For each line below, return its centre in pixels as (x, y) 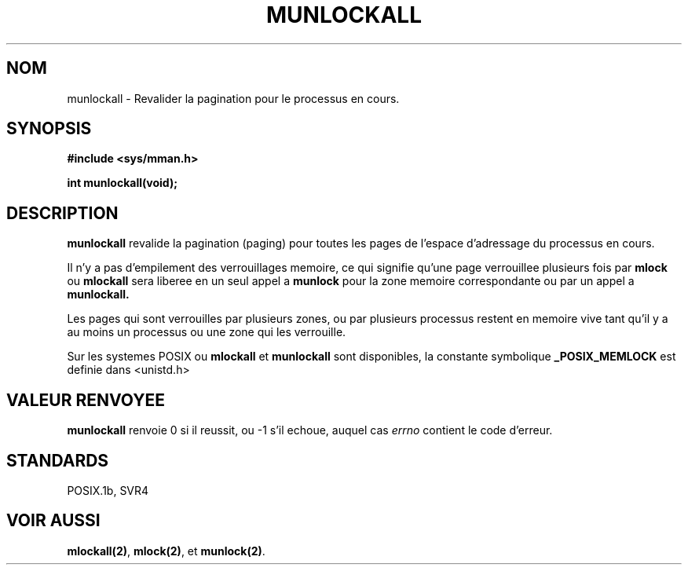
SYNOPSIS (49, 129)
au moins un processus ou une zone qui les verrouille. (207, 332)
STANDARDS (58, 460)
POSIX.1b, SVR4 (108, 490)
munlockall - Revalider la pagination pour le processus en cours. (233, 98)
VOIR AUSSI (53, 521)
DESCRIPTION (62, 213)
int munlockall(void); (122, 183)
